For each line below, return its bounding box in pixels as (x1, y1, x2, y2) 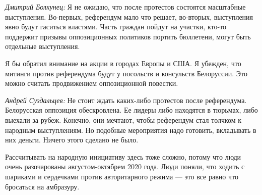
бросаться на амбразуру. (5, 181, 80, 191)
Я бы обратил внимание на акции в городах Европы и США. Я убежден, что (5, 58, 241, 68)
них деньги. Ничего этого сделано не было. (5, 134, 139, 145)
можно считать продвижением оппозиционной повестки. (5, 78, 178, 88)
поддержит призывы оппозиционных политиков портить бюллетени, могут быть (5, 31, 251, 41)
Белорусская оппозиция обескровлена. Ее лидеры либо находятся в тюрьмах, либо (5, 105, 258, 115)
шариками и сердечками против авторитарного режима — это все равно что (5, 171, 238, 181)
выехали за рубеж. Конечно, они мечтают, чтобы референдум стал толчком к (5, 114, 242, 125)
